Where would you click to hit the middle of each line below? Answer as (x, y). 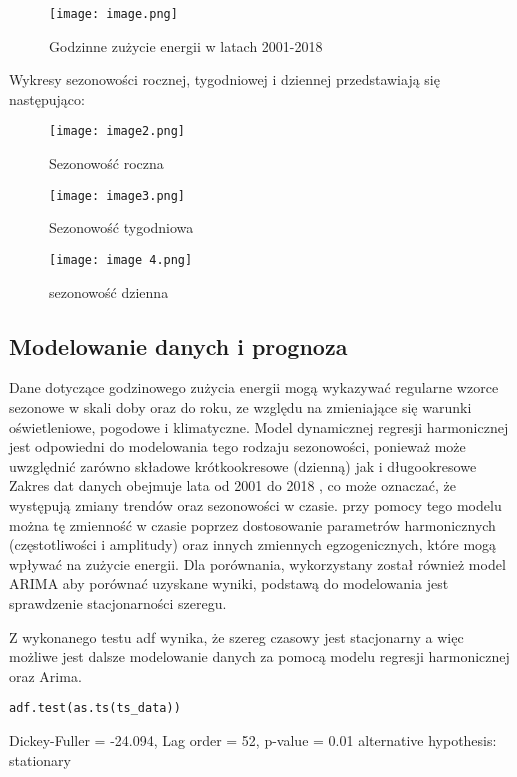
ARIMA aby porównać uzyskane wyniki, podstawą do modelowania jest (229, 583)
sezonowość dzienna (109, 291)
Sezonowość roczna (106, 163)
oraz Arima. (45, 675)
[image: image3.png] (117, 195)
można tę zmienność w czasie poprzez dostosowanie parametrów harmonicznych (252, 524)
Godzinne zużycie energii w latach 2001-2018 (186, 45)
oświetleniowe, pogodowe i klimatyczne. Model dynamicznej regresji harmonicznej (259, 426)
